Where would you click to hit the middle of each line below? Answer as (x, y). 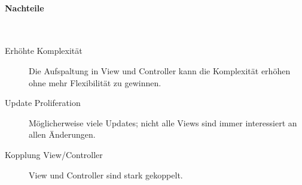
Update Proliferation (43, 103)
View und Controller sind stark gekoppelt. (106, 175)
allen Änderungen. (62, 134)
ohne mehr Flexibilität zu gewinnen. (95, 82)
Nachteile (25, 7)
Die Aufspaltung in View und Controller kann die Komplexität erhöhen (160, 70)
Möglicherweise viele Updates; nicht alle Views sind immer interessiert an (163, 122)
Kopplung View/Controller (54, 154)
